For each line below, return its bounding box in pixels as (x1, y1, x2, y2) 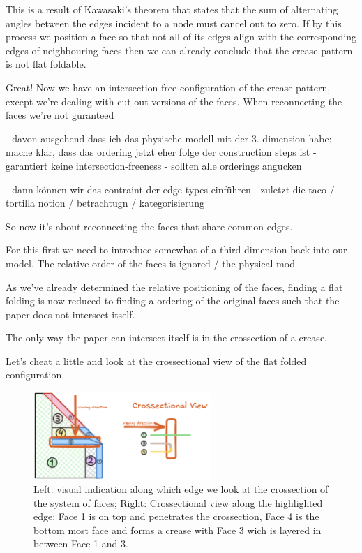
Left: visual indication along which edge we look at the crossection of (33, 482, 329, 496)
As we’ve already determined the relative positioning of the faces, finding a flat (6, 279, 343, 294)
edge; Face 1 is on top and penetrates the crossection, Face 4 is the (33, 509, 319, 524)
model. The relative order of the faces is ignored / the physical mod (6, 256, 295, 270)
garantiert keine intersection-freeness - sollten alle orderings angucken (6, 158, 302, 172)
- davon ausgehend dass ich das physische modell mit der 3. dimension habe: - (6, 131, 338, 145)
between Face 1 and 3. (33, 536, 128, 551)
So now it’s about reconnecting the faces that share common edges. (6, 219, 293, 233)
